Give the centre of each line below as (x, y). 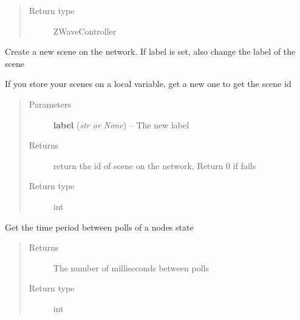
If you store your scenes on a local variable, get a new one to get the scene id (148, 84)
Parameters (50, 104)
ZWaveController (85, 31)
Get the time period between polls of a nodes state (99, 227)
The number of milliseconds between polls (131, 267)
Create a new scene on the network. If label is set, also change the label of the (150, 51)
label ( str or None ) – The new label (121, 124)
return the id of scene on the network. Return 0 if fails (155, 165)
